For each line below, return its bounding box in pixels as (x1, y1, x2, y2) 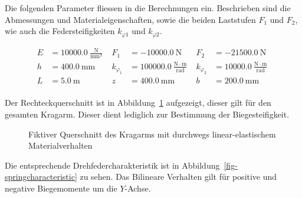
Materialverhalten (28, 139, 93, 152)
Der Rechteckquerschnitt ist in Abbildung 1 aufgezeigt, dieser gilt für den (5, 96, 271, 109)
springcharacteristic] (5, 170, 77, 183)
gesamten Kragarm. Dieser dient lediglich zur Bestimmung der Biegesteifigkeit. (5, 108, 290, 120)
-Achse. (124, 182, 151, 194)
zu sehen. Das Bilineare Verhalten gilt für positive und (80, 170, 277, 183)
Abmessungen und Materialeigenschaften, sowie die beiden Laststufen (5, 13, 256, 25)
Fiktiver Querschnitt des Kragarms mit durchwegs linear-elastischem (28, 127, 276, 140)
